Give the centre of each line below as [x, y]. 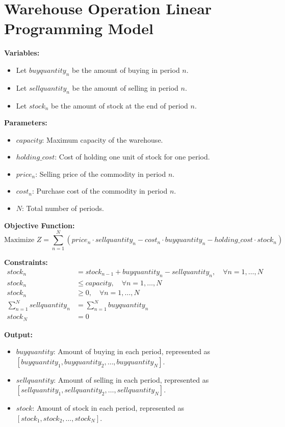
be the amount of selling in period [125, 87]
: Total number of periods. [63, 208]
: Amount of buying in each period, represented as [132, 351]
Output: [18, 334]
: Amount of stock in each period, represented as [108, 408]
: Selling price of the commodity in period [101, 174]
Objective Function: [40, 225]
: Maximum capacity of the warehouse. [102, 139]
